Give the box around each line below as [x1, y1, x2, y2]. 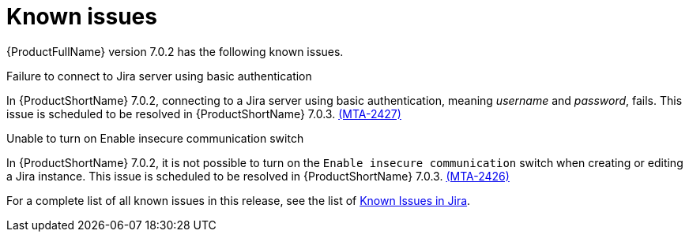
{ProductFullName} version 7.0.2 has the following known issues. [6, 44, 344, 58]
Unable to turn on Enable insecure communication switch [6, 131, 304, 145]
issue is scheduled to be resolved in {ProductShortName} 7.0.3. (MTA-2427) [6, 106, 401, 121]
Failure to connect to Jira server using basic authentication [6, 69, 312, 83]
